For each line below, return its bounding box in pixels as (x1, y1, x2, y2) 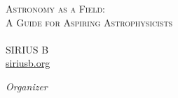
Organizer (6, 79, 48, 93)
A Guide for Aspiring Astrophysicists (6, 15, 173, 29)
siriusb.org (6, 56, 50, 70)
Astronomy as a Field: (6, 1, 105, 15)
